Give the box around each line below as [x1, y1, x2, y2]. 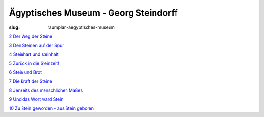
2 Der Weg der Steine [9, 33, 53, 39]
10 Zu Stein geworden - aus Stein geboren [9, 105, 94, 111]
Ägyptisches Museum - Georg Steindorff [9, 7, 178, 18]
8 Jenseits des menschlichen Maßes [9, 87, 83, 93]
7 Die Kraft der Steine [9, 78, 52, 84]
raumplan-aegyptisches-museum [47, 24, 115, 30]
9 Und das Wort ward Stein [9, 96, 64, 102]
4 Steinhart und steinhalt [9, 51, 59, 57]
